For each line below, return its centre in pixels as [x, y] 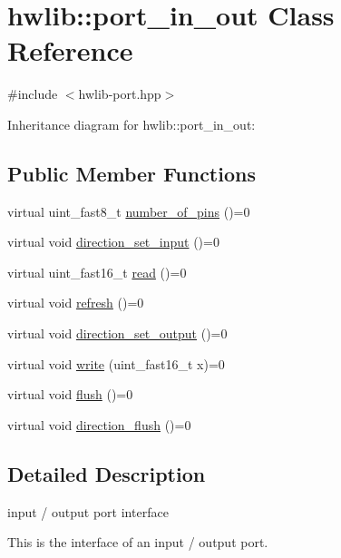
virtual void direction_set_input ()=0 [113, 242]
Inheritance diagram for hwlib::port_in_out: [132, 124]
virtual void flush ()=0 [70, 394]
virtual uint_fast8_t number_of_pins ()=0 [129, 211]
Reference [70, 50]
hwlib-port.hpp [120, 94]
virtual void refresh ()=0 [76, 303]
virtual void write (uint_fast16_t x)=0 [116, 363]
